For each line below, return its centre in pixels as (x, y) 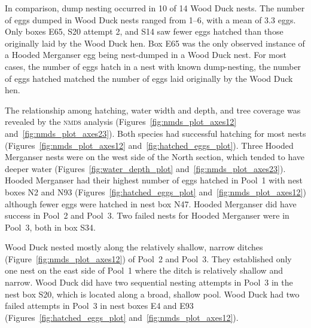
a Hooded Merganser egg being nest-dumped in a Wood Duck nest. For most (146, 55)
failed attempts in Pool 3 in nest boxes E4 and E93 (99, 306)
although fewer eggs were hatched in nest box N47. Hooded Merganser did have (151, 203)
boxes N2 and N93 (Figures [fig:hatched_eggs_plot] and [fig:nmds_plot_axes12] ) (155, 191)
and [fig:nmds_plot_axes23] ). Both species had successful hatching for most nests (155, 133)
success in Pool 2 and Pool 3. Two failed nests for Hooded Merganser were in (147, 215)
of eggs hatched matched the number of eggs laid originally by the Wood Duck (149, 78)
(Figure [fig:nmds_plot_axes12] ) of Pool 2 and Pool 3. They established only (148, 258)
